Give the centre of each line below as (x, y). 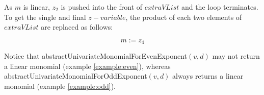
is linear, (36, 7)
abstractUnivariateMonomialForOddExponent (76, 76)
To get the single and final (45, 17)
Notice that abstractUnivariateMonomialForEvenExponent (96, 56)
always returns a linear (208, 76)
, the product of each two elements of (184, 17)
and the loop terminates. (220, 7)
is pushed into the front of (102, 7)
